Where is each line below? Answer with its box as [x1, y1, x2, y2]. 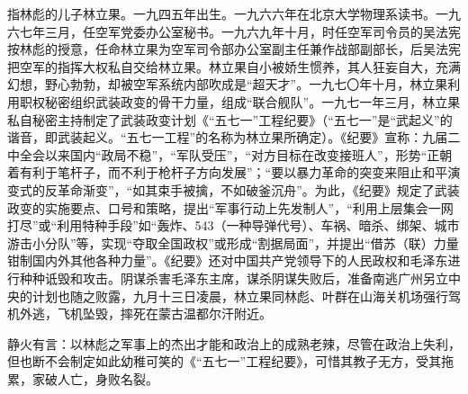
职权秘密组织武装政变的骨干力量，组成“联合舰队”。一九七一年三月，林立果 [19, 92, 461, 111]
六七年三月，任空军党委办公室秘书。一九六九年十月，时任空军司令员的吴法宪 [7, 22, 461, 40]
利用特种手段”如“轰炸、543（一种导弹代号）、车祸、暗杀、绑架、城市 [57, 216, 460, 235]
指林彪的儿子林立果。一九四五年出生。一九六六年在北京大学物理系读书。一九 [7, 4, 461, 22]
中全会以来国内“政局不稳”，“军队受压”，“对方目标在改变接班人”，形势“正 [7, 145, 440, 164]
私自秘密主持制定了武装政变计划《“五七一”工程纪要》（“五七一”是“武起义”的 [7, 110, 453, 129]
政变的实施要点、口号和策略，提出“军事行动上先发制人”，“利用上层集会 [7, 198, 428, 217]
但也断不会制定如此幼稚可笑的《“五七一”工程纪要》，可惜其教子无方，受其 [7, 352, 442, 371]
